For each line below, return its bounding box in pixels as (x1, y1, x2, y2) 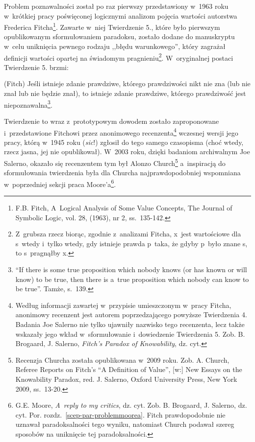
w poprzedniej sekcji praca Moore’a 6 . (4, 177, 116, 189)
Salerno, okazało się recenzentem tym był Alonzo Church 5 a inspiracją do (4, 156, 226, 168)
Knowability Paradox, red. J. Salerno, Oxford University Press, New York (15, 373, 237, 384)
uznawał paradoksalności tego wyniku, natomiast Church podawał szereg (15, 419, 234, 429)
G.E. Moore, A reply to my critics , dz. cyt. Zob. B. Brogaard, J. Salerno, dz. (15, 400, 247, 410)
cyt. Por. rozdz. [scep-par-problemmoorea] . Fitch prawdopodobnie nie (15, 409, 226, 419)
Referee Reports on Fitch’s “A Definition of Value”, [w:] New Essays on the (15, 364, 242, 374)
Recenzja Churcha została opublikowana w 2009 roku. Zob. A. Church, (15, 354, 229, 365)
